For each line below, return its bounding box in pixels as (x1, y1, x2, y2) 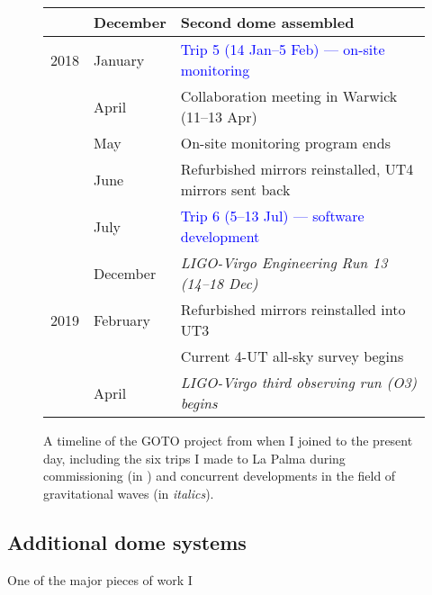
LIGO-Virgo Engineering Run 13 (180, 252, 388, 273)
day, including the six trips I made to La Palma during (43, 448, 346, 467)
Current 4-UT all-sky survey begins (180, 346, 404, 366)
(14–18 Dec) (180, 273, 258, 293)
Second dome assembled (180, 12, 355, 32)
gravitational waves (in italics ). (43, 483, 214, 502)
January (94, 49, 145, 70)
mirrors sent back (180, 179, 291, 200)
